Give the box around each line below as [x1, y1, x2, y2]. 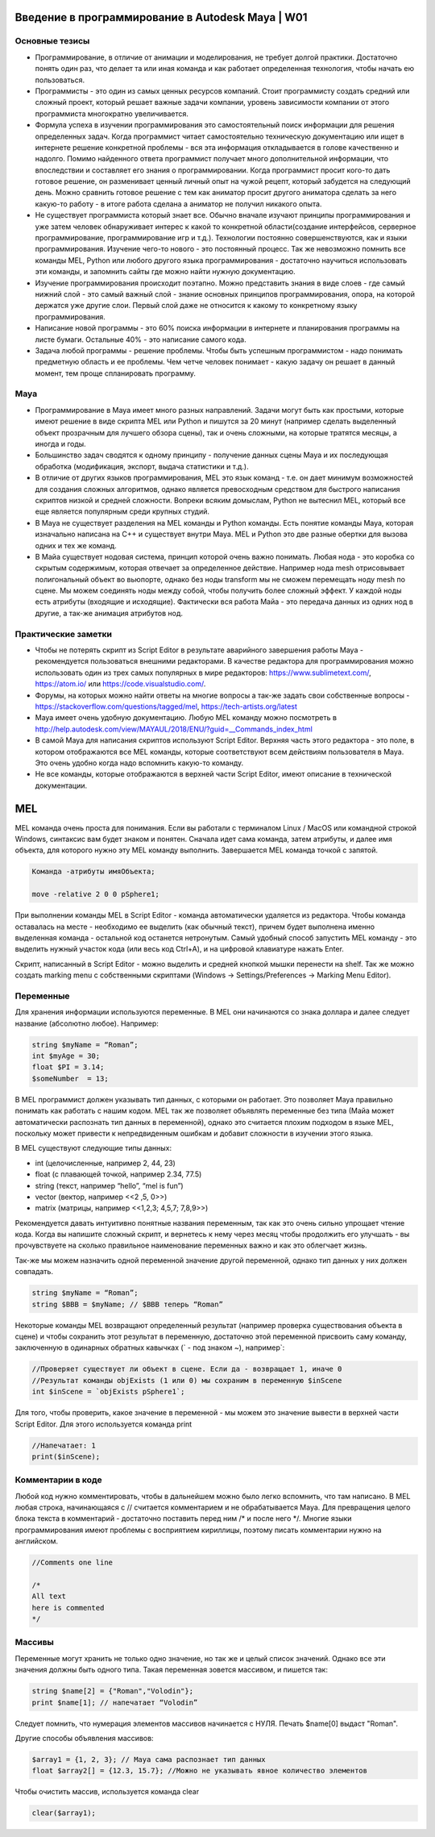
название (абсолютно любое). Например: [14, 1018, 159, 1028]
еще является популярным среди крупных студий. [35, 506, 209, 516]
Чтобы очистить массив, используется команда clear [14, 1787, 200, 1797]
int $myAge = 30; [31, 1052, 101, 1060]
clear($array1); [31, 1809, 97, 1818]
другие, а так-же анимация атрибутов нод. [35, 608, 184, 618]
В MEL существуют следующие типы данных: [14, 1143, 172, 1153]
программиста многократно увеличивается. [35, 109, 189, 119]
